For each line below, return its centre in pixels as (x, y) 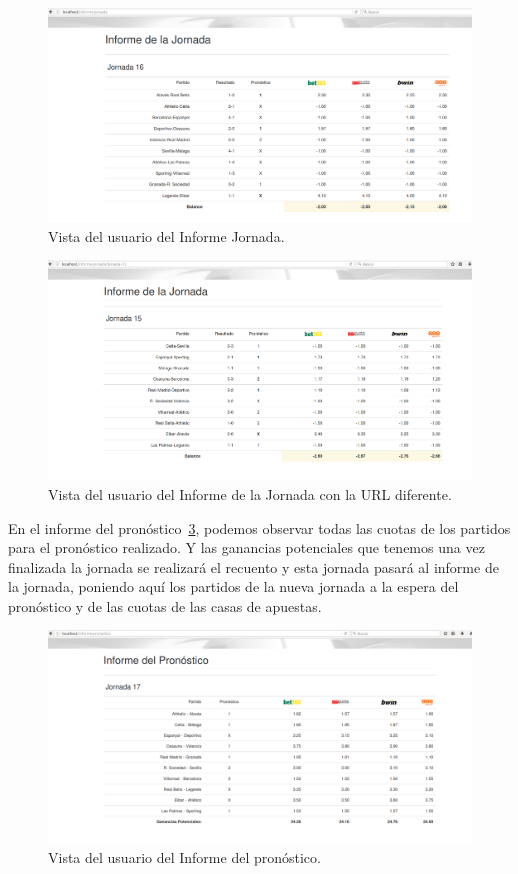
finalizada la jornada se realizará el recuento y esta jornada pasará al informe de (253, 566)
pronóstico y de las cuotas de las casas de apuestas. (165, 605)
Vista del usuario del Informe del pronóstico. (184, 856)
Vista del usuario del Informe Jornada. (166, 235)
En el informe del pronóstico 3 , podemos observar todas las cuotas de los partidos (259, 527)
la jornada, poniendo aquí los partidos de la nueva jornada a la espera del (233, 586)
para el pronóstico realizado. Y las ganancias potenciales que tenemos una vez (246, 547)
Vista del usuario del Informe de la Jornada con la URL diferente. (250, 493)
